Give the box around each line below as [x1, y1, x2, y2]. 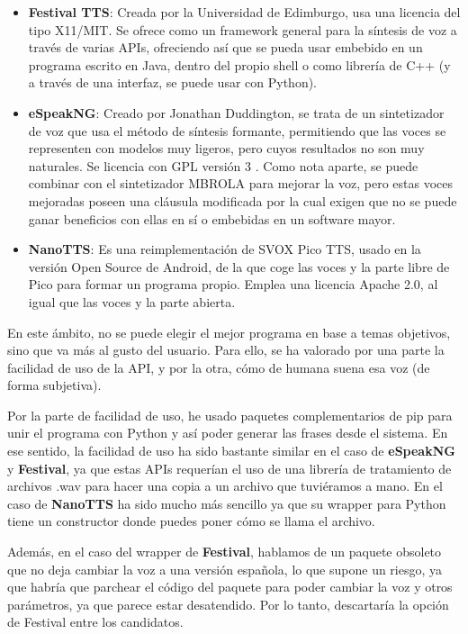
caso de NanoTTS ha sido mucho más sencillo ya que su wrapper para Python [7, 494, 446, 512]
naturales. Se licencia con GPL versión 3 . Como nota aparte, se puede [28, 156, 418, 175]
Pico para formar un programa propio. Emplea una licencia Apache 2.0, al [28, 275, 438, 294]
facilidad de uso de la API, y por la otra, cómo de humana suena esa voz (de [7, 358, 430, 376]
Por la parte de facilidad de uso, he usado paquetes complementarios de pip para [7, 405, 453, 424]
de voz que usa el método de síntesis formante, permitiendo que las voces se [28, 121, 446, 140]
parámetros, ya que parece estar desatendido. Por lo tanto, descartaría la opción [7, 594, 449, 613]
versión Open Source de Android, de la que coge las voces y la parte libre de [28, 257, 450, 276]
